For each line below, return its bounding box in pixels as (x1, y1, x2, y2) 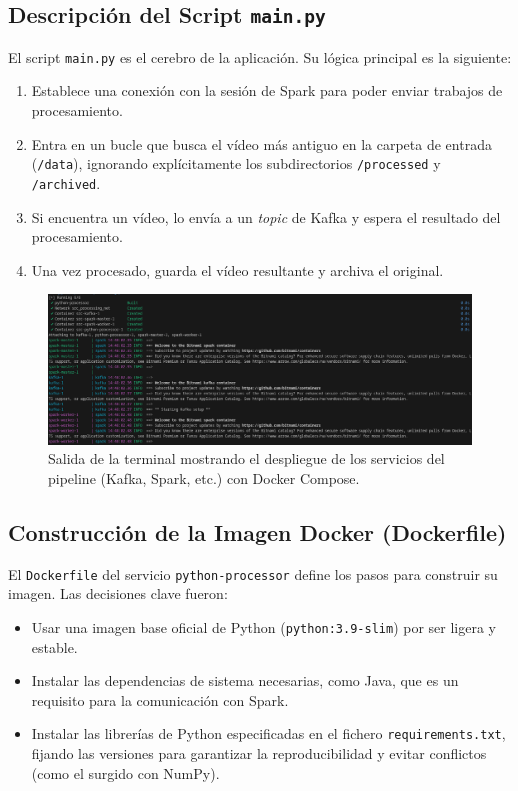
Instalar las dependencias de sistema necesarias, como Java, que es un (31, 670, 459, 691)
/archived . (31, 172, 101, 193)
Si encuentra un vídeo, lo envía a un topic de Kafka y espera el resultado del (31, 206, 501, 227)
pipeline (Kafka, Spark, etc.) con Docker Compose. (48, 467, 360, 488)
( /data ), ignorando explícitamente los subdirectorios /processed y (31, 153, 441, 174)
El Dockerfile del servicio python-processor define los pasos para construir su (8, 563, 498, 584)
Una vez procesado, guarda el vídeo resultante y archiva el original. (31, 259, 444, 280)
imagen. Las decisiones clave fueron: (8, 583, 228, 604)
